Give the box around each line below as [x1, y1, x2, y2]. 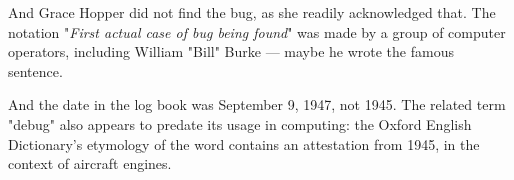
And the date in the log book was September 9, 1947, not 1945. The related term [8, 94, 506, 115]
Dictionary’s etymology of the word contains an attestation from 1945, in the [8, 133, 480, 154]
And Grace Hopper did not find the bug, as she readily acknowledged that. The [8, 2, 496, 22]
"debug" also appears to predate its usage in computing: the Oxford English [8, 113, 472, 134]
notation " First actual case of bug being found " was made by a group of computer [8, 21, 506, 42]
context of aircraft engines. [8, 153, 172, 174]
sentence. [8, 60, 63, 81]
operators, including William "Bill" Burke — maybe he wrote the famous [8, 41, 454, 62]
